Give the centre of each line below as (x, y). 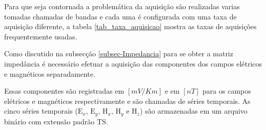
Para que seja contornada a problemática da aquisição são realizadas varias (122, 6)
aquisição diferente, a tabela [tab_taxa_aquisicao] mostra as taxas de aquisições (130, 26)
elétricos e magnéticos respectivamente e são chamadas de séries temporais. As (127, 101)
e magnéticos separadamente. (50, 73)
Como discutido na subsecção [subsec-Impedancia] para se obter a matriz (119, 53)
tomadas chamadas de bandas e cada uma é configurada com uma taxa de (120, 16)
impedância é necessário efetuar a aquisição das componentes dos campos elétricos (133, 63)
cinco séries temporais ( (41, 111)
